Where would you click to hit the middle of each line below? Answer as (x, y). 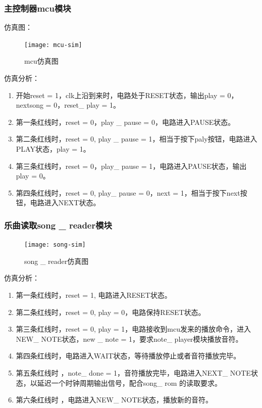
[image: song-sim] (55, 245)
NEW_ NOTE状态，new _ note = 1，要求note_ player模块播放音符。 (129, 338)
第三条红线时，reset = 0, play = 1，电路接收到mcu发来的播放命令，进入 (134, 329)
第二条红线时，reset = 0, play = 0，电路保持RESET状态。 (111, 312)
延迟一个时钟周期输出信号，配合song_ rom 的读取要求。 (129, 382)
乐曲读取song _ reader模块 (58, 225)
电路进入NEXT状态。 (65, 202)
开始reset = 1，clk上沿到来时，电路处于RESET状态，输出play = (120, 95)
